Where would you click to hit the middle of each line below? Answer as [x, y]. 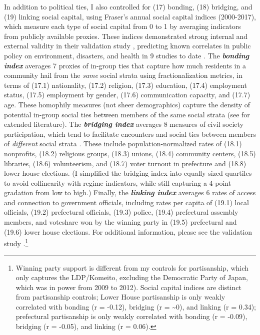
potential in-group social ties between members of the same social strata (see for [127, 114]
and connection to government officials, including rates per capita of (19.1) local [126, 202]
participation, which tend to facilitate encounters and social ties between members [130, 134]
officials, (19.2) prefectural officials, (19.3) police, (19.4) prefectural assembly [121, 212]
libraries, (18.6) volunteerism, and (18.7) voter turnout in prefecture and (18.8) [125, 163]
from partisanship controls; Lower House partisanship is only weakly [120, 297]
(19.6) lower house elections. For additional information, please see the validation [128, 231]
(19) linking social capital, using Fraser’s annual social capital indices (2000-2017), [130, 16]
